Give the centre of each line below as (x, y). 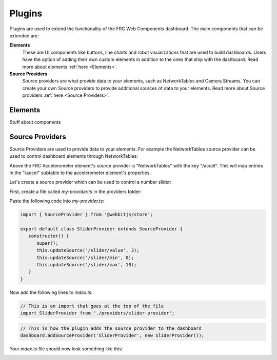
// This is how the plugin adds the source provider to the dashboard (111, 328)
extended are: (24, 35)
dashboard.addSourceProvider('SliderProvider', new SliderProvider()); (112, 336)
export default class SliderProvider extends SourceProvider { (102, 229)
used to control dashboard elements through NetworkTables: (74, 156)
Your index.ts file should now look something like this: (66, 349)
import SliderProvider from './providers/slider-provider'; (97, 313)
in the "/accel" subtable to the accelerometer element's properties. (80, 173)
